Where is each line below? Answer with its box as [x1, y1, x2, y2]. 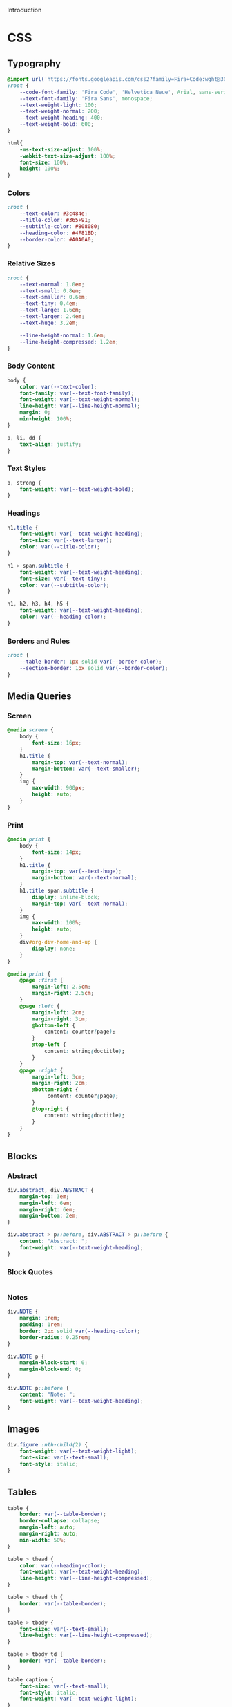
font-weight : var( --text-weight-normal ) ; [19, 396, 140, 403]
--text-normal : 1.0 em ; [19, 281, 85, 288]
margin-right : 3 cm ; [32, 1016, 88, 1023]
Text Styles [7, 463, 46, 473]
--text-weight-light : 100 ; [19, 102, 97, 109]
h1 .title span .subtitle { [19, 888, 95, 895]
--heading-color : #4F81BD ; [19, 230, 97, 236]
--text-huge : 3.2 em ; [19, 319, 79, 326]
